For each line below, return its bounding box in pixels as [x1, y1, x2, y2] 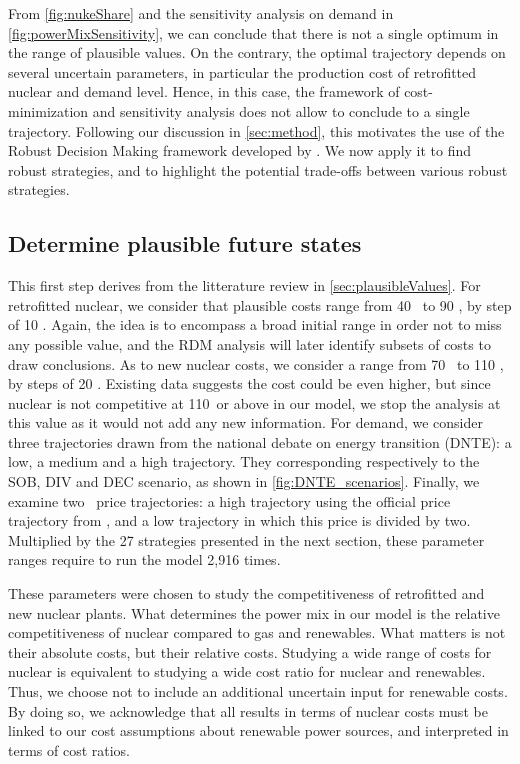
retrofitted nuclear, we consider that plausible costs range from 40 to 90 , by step [8, 294, 512, 315]
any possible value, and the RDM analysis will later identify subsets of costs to [8, 333, 491, 354]
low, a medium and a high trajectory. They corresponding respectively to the [8, 451, 480, 472]
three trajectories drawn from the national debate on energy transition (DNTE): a [8, 431, 512, 452]
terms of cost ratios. [8, 739, 131, 760]
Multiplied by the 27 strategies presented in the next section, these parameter [8, 529, 485, 550]
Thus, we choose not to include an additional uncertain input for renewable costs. [8, 681, 508, 702]
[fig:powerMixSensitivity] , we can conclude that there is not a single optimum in [8, 22, 499, 43]
